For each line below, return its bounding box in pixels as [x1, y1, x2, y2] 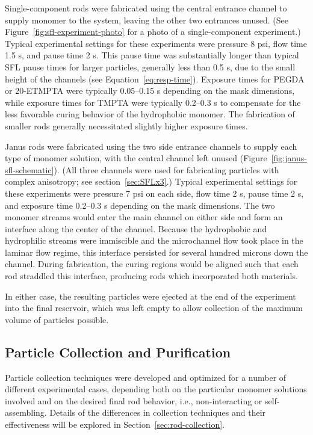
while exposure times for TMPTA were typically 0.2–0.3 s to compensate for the [5, 96, 301, 108]
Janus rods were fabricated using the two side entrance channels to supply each [5, 140, 297, 152]
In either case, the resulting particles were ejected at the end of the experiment [5, 289, 296, 302]
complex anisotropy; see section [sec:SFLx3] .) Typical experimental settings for [5, 175, 297, 188]
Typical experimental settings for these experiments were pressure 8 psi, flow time [5, 37, 307, 49]
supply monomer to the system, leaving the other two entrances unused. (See [5, 13, 289, 26]
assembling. [5, 406, 47, 419]
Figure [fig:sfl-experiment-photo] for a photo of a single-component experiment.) [5, 25, 301, 38]
